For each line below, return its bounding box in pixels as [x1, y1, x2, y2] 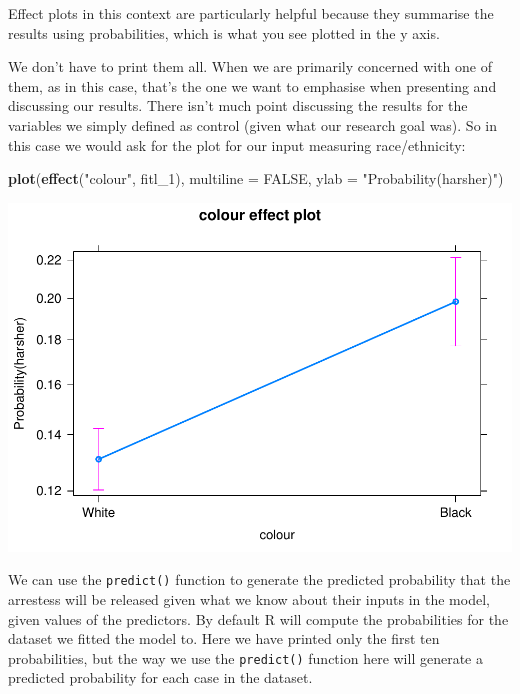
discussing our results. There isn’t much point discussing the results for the [8, 95, 468, 116]
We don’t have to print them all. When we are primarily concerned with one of [8, 56, 492, 77]
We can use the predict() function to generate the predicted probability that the [8, 569, 511, 590]
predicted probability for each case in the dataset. [8, 667, 313, 688]
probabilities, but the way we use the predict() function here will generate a [8, 647, 483, 668]
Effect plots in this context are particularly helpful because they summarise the [8, 3, 494, 23]
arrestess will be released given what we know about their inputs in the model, [8, 588, 490, 609]
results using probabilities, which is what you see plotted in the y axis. [8, 22, 440, 43]
